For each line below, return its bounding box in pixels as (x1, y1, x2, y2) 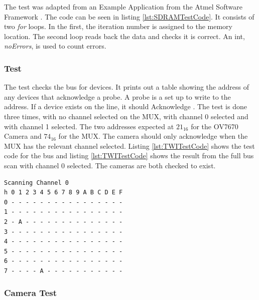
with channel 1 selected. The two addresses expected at (4, 121, 174, 131)
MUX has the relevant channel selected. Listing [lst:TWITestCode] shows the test (4, 140, 255, 151)
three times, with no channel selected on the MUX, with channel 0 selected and (4, 111, 248, 121)
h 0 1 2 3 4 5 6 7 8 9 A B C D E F (4, 189, 123, 196)
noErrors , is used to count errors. (4, 41, 106, 51)
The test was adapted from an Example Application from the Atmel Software (4, 2, 242, 12)
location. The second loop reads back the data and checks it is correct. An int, (4, 31, 245, 41)
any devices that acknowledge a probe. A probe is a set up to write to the (4, 91, 231, 102)
